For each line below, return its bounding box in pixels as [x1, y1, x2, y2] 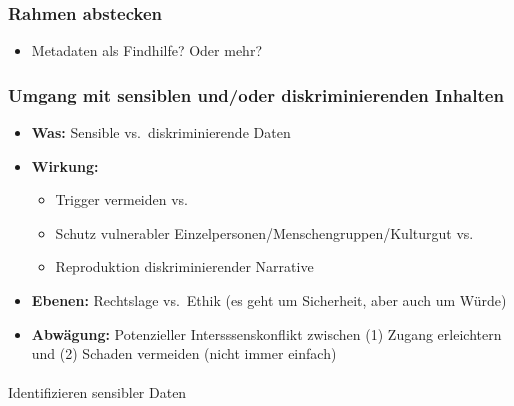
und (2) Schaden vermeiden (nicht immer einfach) [31, 343, 337, 364]
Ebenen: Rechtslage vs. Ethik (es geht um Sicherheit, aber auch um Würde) [31, 290, 507, 310]
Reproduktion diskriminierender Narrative [55, 256, 314, 277]
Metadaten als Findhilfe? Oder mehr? [31, 40, 262, 61]
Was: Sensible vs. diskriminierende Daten [31, 122, 291, 143]
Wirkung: [31, 155, 99, 176]
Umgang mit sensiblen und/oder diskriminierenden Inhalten [8, 82, 504, 107]
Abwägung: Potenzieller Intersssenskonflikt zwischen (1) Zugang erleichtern [31, 323, 502, 344]
